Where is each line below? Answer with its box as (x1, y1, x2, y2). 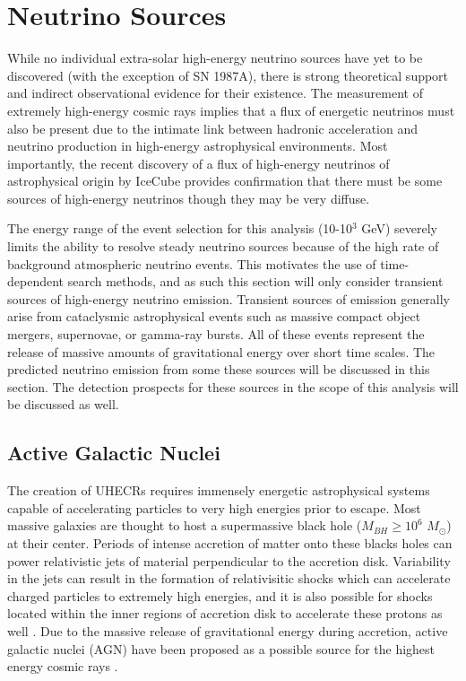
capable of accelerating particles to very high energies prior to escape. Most (7, 498, 421, 517)
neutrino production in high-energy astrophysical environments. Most (7, 136, 388, 155)
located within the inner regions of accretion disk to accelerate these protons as (7, 604, 443, 623)
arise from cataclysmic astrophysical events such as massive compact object (7, 307, 421, 326)
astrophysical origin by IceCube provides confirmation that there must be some (7, 171, 443, 190)
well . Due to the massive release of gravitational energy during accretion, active (7, 621, 448, 640)
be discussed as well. (7, 395, 119, 414)
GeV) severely (361, 219, 437, 238)
